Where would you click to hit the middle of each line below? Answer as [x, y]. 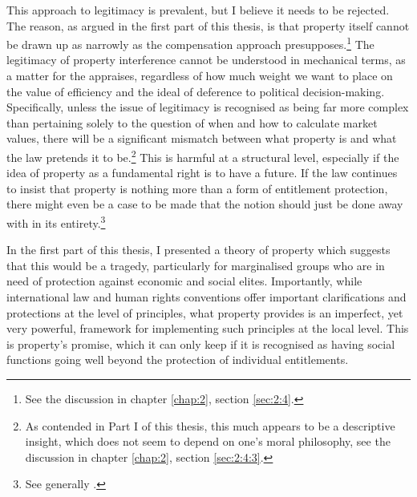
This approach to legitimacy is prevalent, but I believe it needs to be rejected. [198, 10]
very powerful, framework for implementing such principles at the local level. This [208, 328]
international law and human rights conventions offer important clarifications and [206, 297]
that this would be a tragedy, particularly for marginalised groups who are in [196, 265]
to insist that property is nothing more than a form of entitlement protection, [197, 188]
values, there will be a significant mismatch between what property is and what [202, 138]
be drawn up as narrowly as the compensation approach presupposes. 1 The [190, 43]
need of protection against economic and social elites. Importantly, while [184, 281]
